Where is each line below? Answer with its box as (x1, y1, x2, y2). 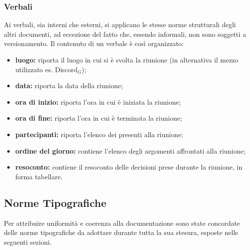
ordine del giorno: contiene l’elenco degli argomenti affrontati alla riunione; (15, 145, 246, 156)
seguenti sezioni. (4, 236, 52, 247)
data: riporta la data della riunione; (15, 80, 123, 91)
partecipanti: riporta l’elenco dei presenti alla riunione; (15, 129, 183, 139)
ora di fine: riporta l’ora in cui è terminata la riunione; (15, 113, 182, 123)
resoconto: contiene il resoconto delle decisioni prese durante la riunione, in (15, 162, 243, 172)
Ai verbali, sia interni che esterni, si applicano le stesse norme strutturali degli (4, 19, 236, 30)
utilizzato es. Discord (15, 64, 78, 74)
